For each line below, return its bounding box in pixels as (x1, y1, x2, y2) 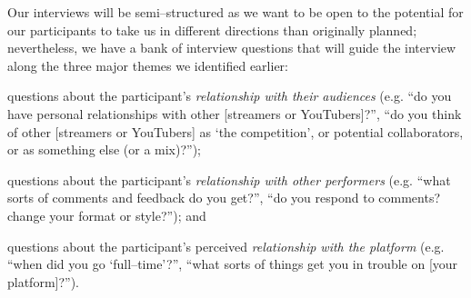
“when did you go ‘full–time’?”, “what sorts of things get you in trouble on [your (7, 254, 458, 273)
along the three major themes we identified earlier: (7, 55, 288, 74)
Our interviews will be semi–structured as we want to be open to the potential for (7, 3, 464, 21)
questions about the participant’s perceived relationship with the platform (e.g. (7, 236, 445, 255)
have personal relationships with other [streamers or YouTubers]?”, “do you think (7, 104, 462, 123)
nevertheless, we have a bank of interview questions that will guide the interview (7, 38, 456, 57)
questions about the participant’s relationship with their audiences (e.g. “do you (7, 86, 452, 105)
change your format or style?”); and (7, 205, 206, 224)
